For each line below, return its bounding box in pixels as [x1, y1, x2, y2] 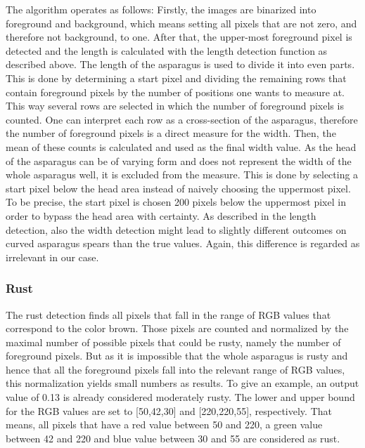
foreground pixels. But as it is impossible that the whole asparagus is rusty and [6, 348, 348, 363]
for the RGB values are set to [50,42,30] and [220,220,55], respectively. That [6, 403, 332, 418]
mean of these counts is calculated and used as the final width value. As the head [6, 139, 357, 154]
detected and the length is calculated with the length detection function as [6, 43, 328, 58]
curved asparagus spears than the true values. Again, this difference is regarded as [6, 236, 360, 251]
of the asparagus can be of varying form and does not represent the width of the [6, 153, 352, 168]
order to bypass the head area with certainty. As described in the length [6, 208, 316, 223]
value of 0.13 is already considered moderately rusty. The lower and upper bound [6, 390, 355, 404]
